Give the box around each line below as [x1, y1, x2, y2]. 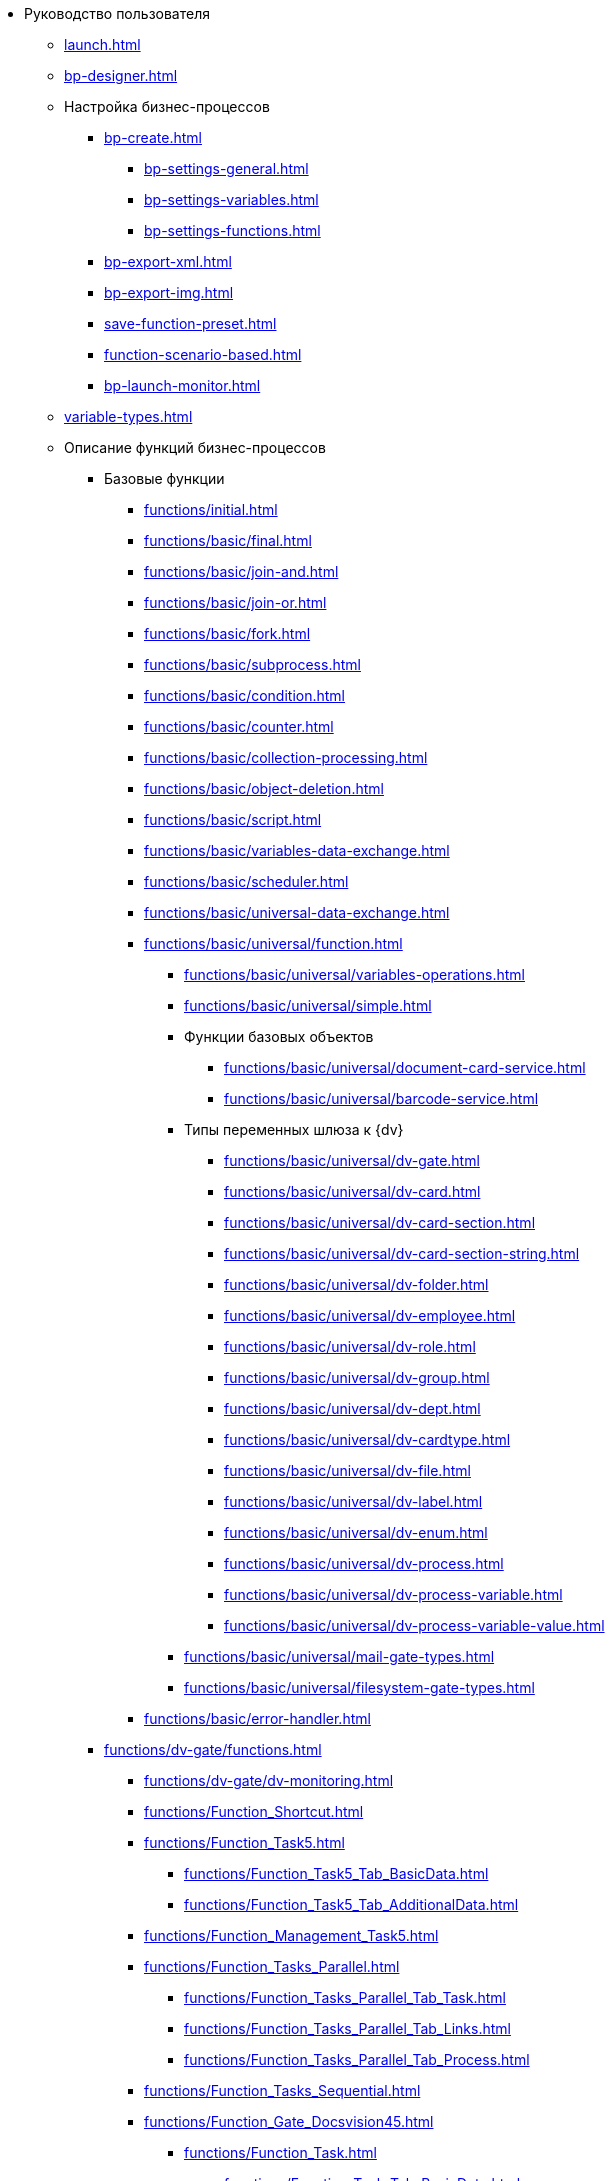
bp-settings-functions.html [144, 222, 321, 239]
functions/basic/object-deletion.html [144, 780, 384, 797]
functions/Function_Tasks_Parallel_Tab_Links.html [184, 2020, 511, 2037]
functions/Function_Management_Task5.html [144, 1927, 439, 1944]
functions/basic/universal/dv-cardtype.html [224, 1431, 511, 1448]
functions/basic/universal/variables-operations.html [184, 966, 525, 983]
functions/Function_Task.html [184, 2144, 377, 2161]
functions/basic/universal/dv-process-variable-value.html [224, 1617, 605, 1634]
